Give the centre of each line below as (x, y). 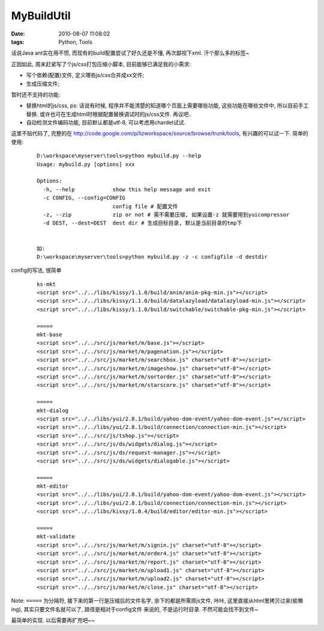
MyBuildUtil (41, 16)
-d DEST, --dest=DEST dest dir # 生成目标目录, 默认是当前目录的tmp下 (142, 223)
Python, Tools (76, 42)
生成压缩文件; (43, 84)
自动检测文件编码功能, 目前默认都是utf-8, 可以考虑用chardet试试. (106, 123)
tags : (18, 42)
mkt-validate (56, 537)
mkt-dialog (53, 410)
